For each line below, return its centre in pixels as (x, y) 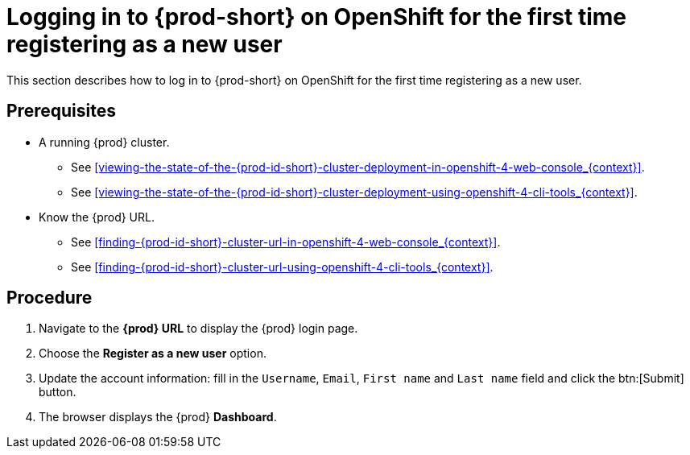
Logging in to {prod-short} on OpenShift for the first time (316, 17)
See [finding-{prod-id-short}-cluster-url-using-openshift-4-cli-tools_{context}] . (282, 267)
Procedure (50, 298)
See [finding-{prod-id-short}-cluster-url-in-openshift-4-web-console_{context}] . (286, 242)
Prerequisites (61, 111)
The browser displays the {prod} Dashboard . (158, 417)
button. (58, 392)
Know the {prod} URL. (97, 217)
